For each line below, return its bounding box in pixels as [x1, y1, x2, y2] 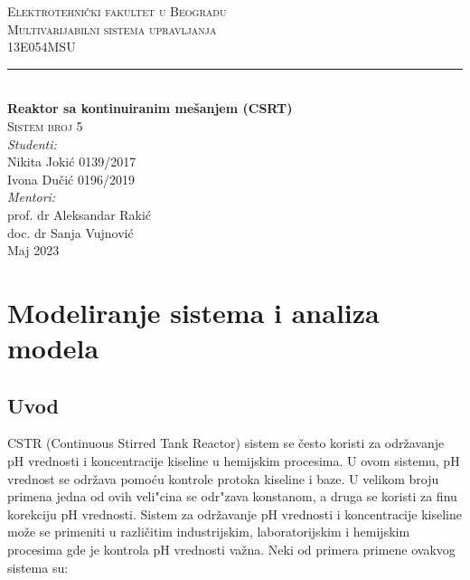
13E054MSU [7, 37, 76, 56]
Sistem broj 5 [7, 116, 83, 135]
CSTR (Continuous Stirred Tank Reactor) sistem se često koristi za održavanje [7, 433, 445, 452]
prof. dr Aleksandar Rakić [7, 204, 152, 223]
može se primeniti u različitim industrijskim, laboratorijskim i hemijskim [7, 522, 410, 541]
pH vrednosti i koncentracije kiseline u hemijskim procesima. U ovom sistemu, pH [7, 452, 460, 471]
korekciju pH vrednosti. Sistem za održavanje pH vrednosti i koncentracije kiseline [7, 504, 462, 523]
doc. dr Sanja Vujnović [7, 223, 134, 242]
